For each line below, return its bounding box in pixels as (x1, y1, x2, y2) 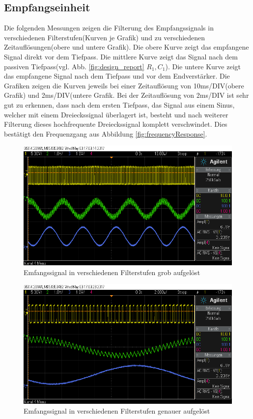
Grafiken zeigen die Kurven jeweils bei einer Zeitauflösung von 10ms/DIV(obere (4, 80, 244, 90)
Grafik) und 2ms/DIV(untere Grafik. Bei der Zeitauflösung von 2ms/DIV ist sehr (4, 90, 249, 100)
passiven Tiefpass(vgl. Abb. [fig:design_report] (4, 61, 144, 71)
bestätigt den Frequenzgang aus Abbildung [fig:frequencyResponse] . (4, 128, 207, 139)
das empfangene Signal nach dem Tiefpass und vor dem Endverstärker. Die (4, 71, 230, 81)
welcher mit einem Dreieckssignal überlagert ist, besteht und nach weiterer (4, 109, 228, 119)
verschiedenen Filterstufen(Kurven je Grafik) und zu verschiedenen (4, 32, 205, 42)
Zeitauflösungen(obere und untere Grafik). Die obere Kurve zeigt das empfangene (4, 42, 249, 52)
